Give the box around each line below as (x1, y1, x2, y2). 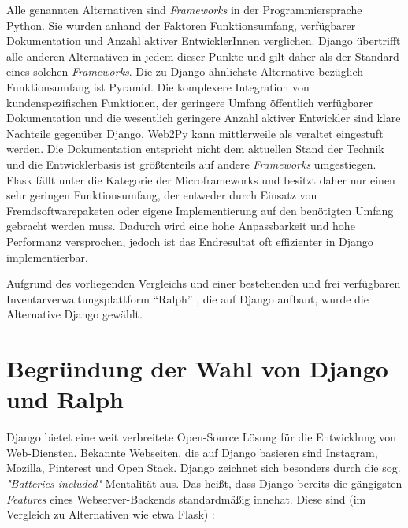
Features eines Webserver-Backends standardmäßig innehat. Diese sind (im (6, 490, 366, 507)
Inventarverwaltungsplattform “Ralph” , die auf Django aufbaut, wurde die (6, 290, 369, 307)
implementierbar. (6, 248, 88, 265)
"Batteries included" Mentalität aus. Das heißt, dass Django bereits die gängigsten (6, 474, 402, 491)
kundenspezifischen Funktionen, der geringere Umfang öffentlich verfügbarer (6, 94, 373, 110)
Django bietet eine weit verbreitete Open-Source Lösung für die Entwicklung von (6, 429, 397, 445)
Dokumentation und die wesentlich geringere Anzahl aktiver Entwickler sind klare (6, 110, 401, 126)
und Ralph (6, 383, 124, 415)
